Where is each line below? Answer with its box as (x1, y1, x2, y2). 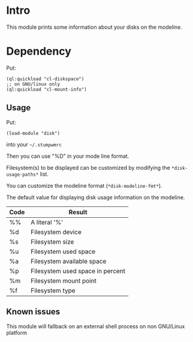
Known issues (6, 307, 61, 317)
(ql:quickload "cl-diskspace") (6, 76, 85, 82)
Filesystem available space (31, 257, 107, 265)
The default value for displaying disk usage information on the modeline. (6, 193, 185, 201)
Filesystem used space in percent (31, 266, 126, 275)
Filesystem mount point (31, 277, 97, 285)
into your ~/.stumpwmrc (6, 140, 62, 148)
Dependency (6, 44, 72, 58)
